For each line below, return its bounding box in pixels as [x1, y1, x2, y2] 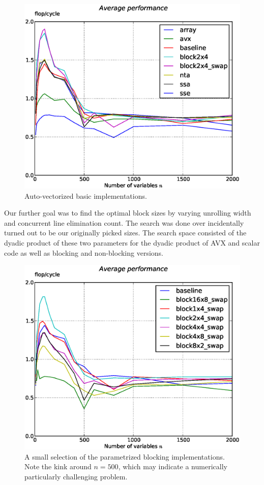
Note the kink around [24, 461, 92, 472]
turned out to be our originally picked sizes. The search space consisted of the [4, 227, 247, 238]
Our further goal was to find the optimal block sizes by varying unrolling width [4, 207, 251, 218]
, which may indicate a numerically [118, 461, 227, 472]
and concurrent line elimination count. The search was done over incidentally [4, 217, 244, 228]
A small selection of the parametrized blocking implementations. [24, 451, 225, 462]
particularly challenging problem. [24, 471, 128, 482]
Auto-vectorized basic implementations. [24, 190, 147, 201]
